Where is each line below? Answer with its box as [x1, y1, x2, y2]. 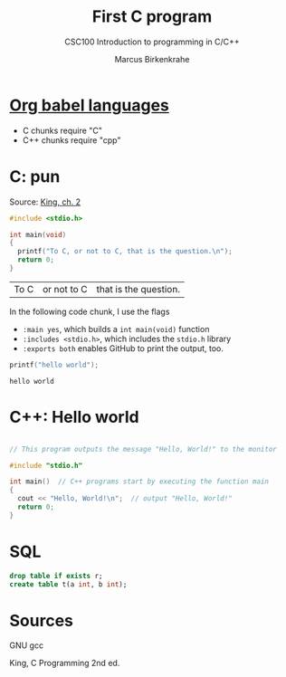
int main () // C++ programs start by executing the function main [9, 477, 270, 486]
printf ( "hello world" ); [9, 360, 100, 369]
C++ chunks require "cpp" [22, 134, 121, 146]
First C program [91, 6, 213, 27]
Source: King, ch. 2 [9, 196, 81, 207]
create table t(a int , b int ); [9, 579, 128, 589]
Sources [9, 610, 74, 631]
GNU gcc [9, 640, 43, 651]
